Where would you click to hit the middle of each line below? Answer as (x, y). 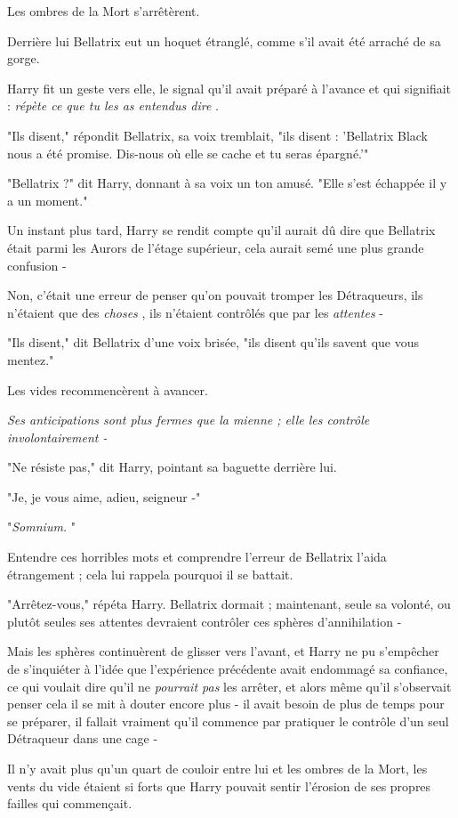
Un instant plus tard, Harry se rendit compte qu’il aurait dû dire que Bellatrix (221, 230)
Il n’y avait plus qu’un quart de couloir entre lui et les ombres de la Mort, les (217, 768)
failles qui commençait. (70, 803)
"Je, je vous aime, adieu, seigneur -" (104, 496)
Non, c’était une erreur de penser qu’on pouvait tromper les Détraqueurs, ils (215, 295)
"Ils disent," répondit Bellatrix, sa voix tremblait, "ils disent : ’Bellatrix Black (218, 135)
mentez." (31, 359)
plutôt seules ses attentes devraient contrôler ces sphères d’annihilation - (205, 621)
